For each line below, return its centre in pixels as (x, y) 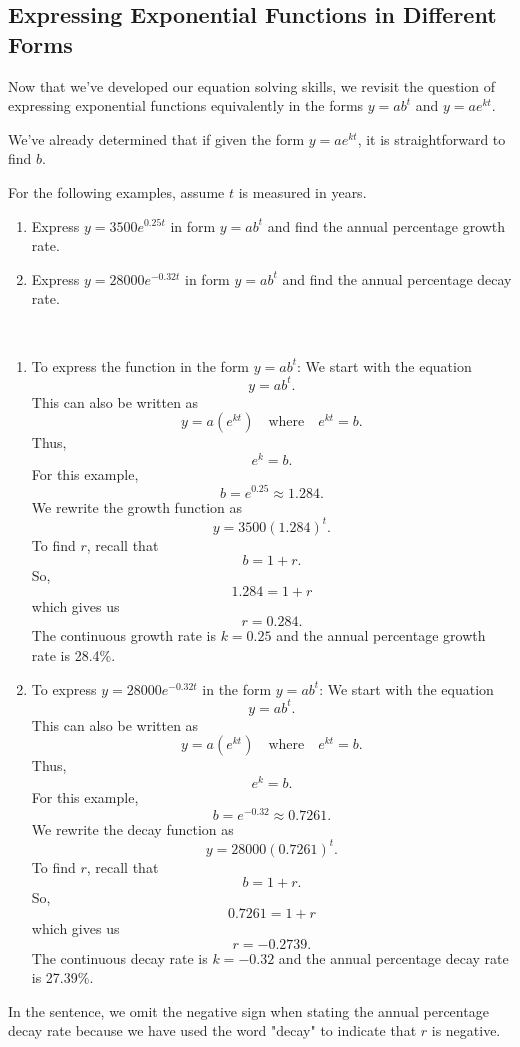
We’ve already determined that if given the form (156, 138)
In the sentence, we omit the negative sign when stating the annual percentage (248, 1010)
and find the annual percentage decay (397, 278)
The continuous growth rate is (123, 635)
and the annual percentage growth (381, 635)
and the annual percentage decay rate (393, 957)
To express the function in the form (140, 365)
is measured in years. (302, 191)
